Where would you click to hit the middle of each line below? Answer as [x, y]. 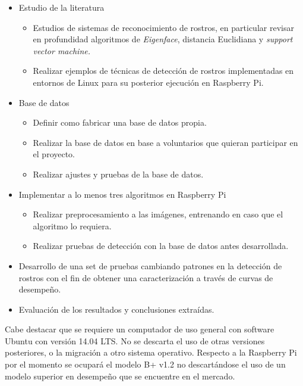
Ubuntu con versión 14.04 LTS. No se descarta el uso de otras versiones [135, 340]
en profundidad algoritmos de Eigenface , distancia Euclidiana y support [163, 39]
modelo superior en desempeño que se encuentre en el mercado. [120, 376]
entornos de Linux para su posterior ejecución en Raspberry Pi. [148, 82]
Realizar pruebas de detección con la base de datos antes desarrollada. [161, 246]
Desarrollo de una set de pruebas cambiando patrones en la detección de [150, 265]
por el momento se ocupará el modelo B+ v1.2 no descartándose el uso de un [145, 364]
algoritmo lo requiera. [72, 225]
